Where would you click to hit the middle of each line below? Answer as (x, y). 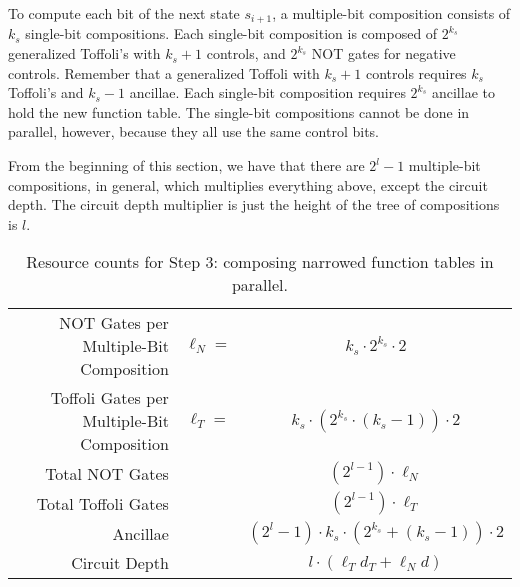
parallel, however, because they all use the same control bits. (193, 131)
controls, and (246, 53)
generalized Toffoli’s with (84, 53)
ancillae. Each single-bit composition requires (267, 92)
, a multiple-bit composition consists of (391, 13)
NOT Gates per (114, 323)
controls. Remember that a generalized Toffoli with (164, 72)
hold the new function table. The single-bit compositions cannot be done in (239, 111)
